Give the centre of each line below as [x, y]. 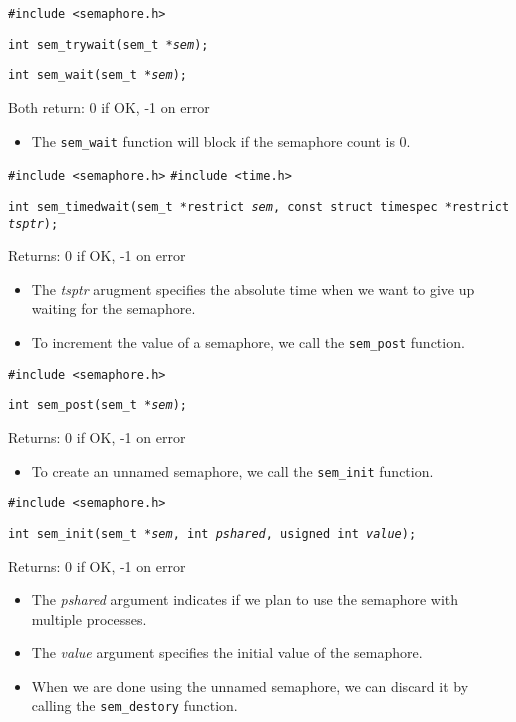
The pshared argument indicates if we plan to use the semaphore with [245, 599]
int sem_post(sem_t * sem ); [97, 405]
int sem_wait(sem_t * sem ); [97, 75]
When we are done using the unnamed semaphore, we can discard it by [250, 685]
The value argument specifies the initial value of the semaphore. [227, 652]
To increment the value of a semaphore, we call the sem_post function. [248, 341]
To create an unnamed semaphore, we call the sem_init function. [232, 470]
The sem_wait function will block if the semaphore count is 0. [221, 140]
